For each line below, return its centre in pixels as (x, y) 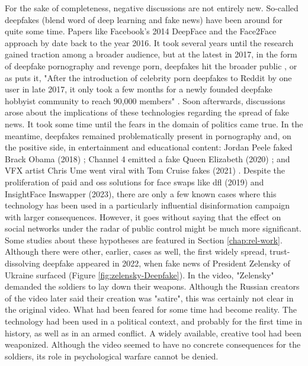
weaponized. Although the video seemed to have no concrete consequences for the (153, 344)
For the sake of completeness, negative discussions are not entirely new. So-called (152, 8)
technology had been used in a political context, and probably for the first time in (153, 321)
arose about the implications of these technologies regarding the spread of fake (147, 112)
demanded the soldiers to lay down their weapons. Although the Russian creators (152, 286)
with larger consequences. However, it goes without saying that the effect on (143, 216)
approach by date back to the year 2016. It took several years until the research (149, 42)
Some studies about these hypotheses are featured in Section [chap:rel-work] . (144, 240)
